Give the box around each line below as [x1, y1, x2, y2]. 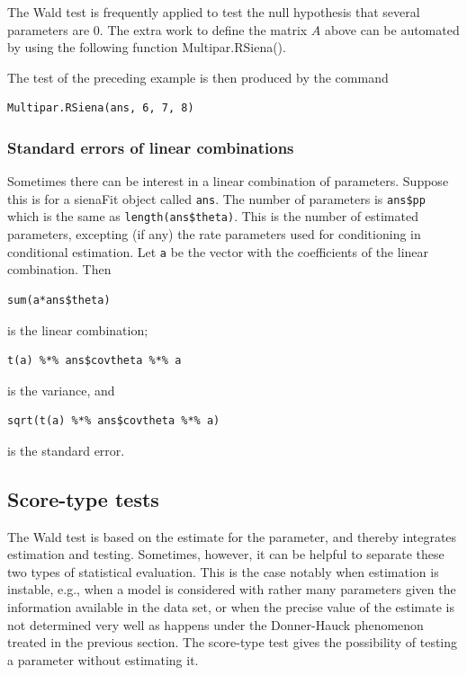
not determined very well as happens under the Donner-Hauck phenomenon [7, 615, 424, 634]
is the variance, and [7, 380, 115, 399]
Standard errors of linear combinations [7, 136, 294, 158]
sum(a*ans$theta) [7, 293, 111, 306]
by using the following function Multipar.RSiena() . [7, 38, 286, 57]
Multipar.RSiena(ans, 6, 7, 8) [7, 102, 194, 115]
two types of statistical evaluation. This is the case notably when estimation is [7, 562, 439, 581]
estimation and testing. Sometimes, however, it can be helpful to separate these [7, 545, 445, 564]
